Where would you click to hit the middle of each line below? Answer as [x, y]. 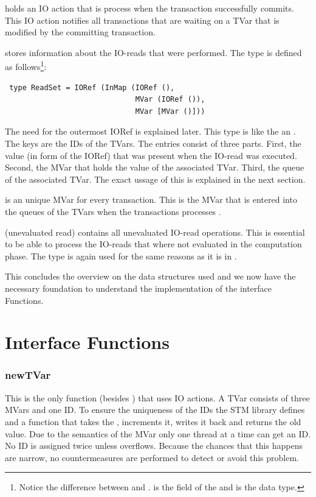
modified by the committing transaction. [80, 32]
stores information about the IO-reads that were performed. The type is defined [153, 52]
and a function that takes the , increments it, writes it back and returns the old [153, 421]
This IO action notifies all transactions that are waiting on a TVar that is [142, 20]
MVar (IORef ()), [170, 100]
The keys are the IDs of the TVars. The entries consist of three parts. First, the [153, 143]
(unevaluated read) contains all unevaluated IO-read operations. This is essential [155, 232]
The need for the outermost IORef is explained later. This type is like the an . [150, 131]
